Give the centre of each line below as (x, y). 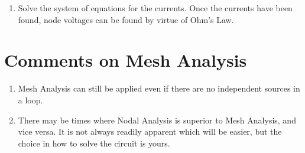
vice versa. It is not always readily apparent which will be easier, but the (150, 131)
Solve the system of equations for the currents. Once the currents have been (155, 8)
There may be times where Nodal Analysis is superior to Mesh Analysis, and (157, 120)
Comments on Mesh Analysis (126, 60)
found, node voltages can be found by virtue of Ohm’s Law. (126, 19)
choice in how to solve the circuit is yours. (94, 143)
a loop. (30, 100)
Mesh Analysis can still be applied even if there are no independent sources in (159, 88)
